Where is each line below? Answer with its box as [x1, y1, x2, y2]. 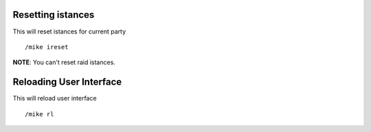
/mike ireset [25, 43, 69, 51]
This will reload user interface [12, 94, 97, 103]
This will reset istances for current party [12, 27, 126, 36]
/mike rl [25, 110, 54, 118]
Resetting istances [12, 9, 95, 21]
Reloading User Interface [12, 76, 122, 88]
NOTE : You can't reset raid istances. [12, 58, 116, 66]
